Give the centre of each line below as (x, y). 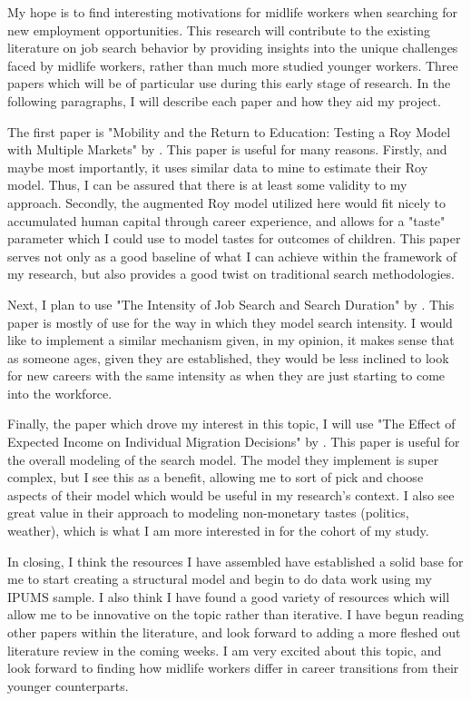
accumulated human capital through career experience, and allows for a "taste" (226, 220)
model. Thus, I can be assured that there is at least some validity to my (207, 185)
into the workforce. (60, 393)
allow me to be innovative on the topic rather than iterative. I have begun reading (235, 614)
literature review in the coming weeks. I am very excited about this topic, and (225, 650)
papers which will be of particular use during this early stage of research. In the (229, 83)
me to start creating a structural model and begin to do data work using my (220, 579)
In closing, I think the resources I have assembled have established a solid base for (235, 561)
